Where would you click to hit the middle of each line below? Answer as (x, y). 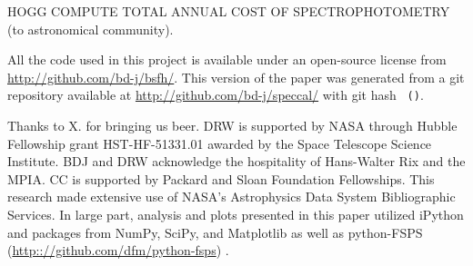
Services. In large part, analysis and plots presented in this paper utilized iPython (236, 214)
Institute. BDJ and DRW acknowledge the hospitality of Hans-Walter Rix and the (236, 161)
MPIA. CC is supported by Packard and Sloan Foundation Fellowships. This (221, 178)
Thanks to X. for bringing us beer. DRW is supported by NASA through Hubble (232, 126)
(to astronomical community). (91, 29)
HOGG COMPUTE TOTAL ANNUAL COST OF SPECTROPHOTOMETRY (229, 11)
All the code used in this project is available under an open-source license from (227, 59)
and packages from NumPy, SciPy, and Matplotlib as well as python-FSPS (215, 232)
